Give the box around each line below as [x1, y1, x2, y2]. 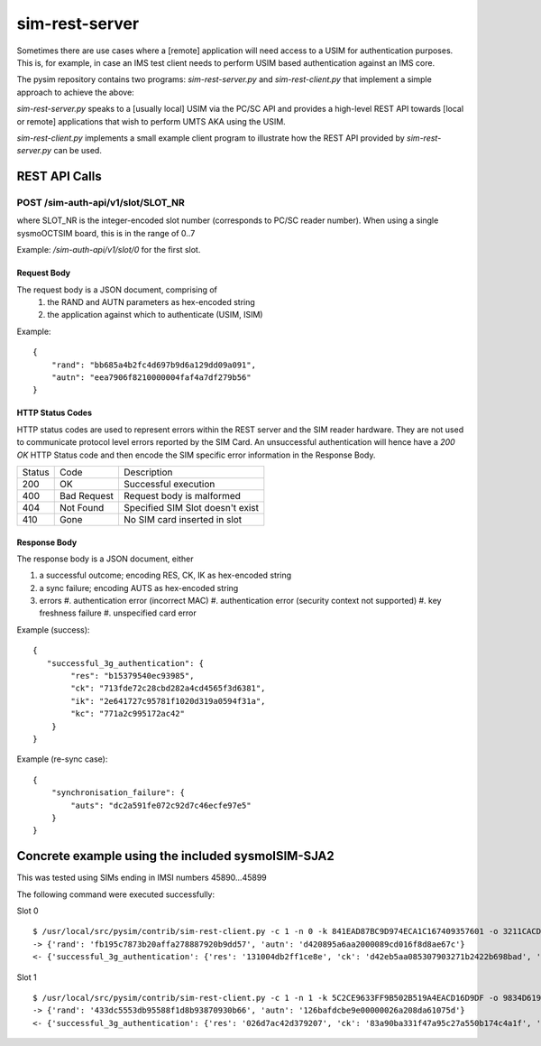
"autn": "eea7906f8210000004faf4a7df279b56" [50, 372, 252, 383]
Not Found [59, 501, 105, 514]
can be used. [53, 145, 103, 156]
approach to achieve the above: [16, 87, 134, 97]
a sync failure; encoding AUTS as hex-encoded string [39, 582, 239, 593]
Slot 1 [16, 971, 37, 983]
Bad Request [59, 489, 115, 502]
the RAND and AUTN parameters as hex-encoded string [47, 297, 256, 307]
